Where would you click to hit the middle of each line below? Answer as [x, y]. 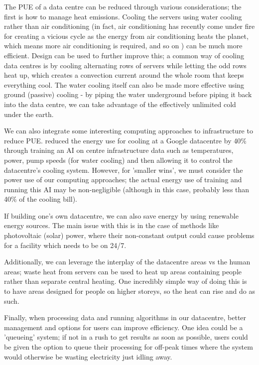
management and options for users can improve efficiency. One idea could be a [124, 327]
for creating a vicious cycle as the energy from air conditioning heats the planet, [126, 36]
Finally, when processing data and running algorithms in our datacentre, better [125, 317]
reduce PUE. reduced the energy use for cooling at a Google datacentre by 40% [125, 140]
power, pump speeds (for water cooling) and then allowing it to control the [118, 160]
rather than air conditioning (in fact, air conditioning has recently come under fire [129, 26]
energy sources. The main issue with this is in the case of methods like [112, 225]
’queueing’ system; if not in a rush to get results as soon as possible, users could [126, 337]
